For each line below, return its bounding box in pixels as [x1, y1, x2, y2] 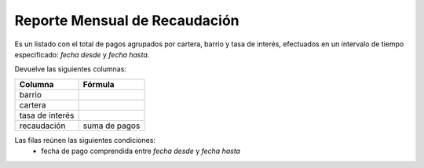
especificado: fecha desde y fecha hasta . [14, 49, 150, 59]
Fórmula [82, 79, 115, 89]
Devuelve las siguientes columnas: [14, 64, 127, 74]
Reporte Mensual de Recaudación [14, 12, 239, 29]
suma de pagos [82, 120, 141, 131]
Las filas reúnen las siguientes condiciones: [14, 135, 156, 144]
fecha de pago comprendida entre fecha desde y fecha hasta [41, 146, 241, 156]
